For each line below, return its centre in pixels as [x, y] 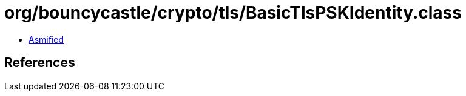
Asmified [46, 39]
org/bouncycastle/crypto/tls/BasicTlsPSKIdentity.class [233, 13]
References [40, 63]
